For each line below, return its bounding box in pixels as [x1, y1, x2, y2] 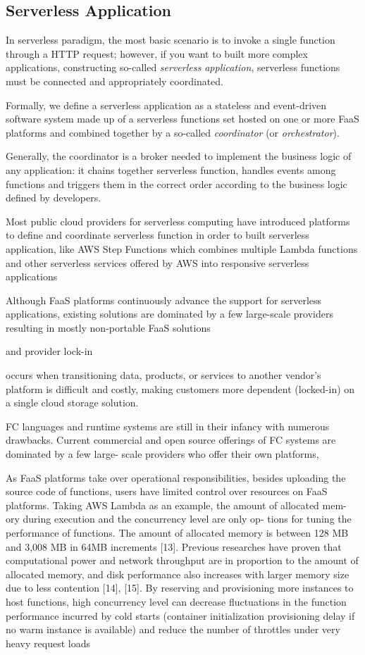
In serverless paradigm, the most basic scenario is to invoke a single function [6, 32, 335, 47]
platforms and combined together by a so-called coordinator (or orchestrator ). [6, 125, 340, 139]
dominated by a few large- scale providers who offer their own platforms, [6, 447, 319, 461]
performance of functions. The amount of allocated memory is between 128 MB [6, 525, 349, 540]
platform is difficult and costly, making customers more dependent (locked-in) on [6, 381, 355, 396]
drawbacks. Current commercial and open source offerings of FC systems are [6, 432, 336, 447]
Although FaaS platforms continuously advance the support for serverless [6, 292, 322, 307]
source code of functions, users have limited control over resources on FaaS [6, 484, 328, 499]
